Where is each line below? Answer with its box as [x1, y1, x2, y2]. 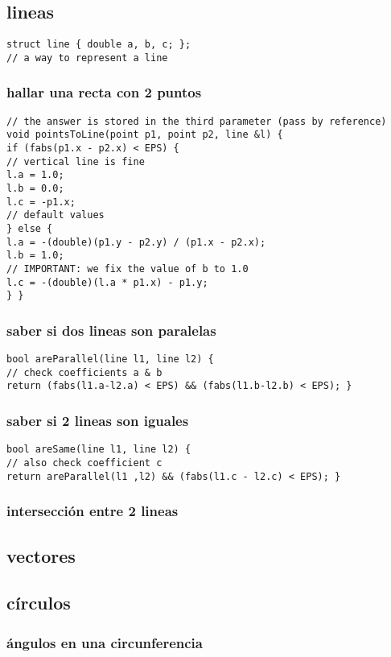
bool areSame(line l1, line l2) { [6, 444, 191, 456]
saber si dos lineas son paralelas [6, 320, 216, 340]
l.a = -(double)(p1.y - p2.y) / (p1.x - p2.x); [6, 236, 266, 248]
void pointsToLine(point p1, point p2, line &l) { [6, 129, 283, 141]
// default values [6, 209, 105, 221]
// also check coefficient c [6, 457, 163, 469]
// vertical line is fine [6, 155, 145, 167]
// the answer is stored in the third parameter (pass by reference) [6, 115, 387, 127]
